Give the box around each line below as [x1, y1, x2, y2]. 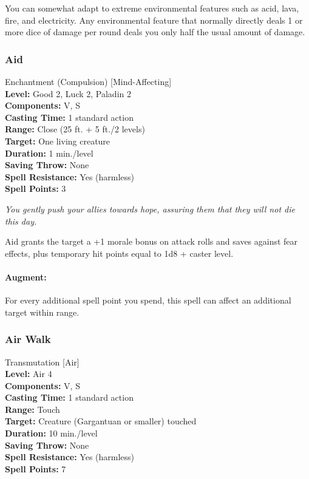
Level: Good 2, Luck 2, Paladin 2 [5, 87, 131, 100]
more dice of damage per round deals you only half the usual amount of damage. [5, 25, 305, 38]
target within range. [5, 305, 80, 318]
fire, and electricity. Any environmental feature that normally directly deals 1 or [5, 13, 303, 26]
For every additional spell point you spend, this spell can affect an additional [5, 294, 291, 307]
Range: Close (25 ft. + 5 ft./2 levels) [5, 123, 145, 135]
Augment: [5, 270, 47, 283]
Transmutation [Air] [5, 355, 80, 368]
